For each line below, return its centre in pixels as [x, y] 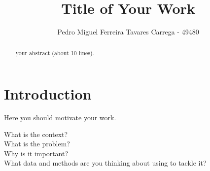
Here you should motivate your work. [60, 118]
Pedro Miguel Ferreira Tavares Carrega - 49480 [128, 32]
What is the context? [36, 134]
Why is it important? [36, 153]
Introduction [48, 94]
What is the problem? [37, 144]
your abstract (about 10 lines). [55, 52]
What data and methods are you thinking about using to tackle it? [105, 163]
